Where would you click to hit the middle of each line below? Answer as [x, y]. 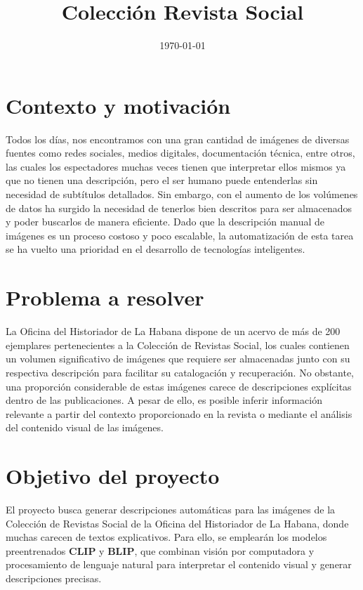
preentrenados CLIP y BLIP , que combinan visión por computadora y [160, 550]
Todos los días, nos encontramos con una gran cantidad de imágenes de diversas [178, 139]
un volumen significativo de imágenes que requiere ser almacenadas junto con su [178, 359]
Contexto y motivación [118, 105]
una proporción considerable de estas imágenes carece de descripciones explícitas [179, 386]
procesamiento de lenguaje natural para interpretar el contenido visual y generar [179, 564]
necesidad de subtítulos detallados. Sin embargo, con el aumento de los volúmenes [182, 194]
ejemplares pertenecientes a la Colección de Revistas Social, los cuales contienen [178, 345]
